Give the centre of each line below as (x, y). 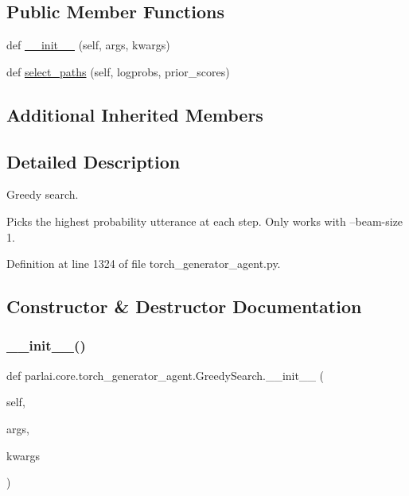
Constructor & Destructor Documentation (184, 306)
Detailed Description (93, 161)
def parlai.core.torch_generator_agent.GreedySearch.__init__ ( (166, 375)
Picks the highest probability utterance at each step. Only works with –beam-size (205, 221)
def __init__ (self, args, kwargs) (88, 45)
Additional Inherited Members (135, 114)
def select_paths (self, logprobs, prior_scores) (118, 71)
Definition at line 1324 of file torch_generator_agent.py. (144, 263)
